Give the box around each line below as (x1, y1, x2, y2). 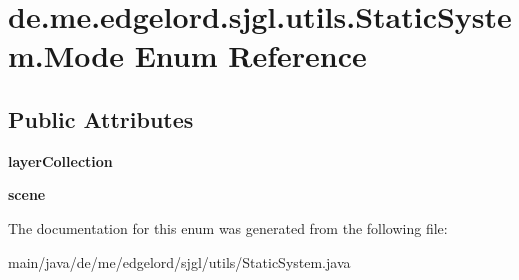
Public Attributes (8, 103, 194, 134)
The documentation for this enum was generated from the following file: (8, 217, 448, 238)
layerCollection (8, 150, 113, 171)
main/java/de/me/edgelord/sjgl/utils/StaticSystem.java (8, 251, 351, 272)
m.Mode (8, 35, 124, 76)
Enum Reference (134, 35, 367, 76)
